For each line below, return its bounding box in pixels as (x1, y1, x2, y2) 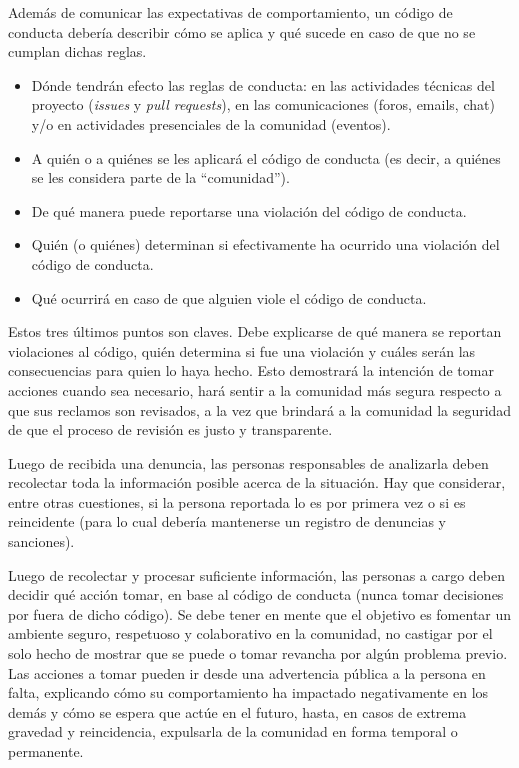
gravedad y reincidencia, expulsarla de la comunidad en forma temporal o (8, 721, 458, 742)
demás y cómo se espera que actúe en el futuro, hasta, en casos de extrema (8, 701, 467, 722)
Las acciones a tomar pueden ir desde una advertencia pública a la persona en (8, 662, 486, 683)
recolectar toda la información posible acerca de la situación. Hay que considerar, (8, 472, 506, 493)
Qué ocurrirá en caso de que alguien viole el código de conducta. (31, 287, 427, 308)
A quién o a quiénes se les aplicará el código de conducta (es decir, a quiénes (31, 147, 501, 168)
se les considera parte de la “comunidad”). (31, 167, 290, 188)
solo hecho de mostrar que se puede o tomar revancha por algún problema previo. (8, 643, 508, 664)
